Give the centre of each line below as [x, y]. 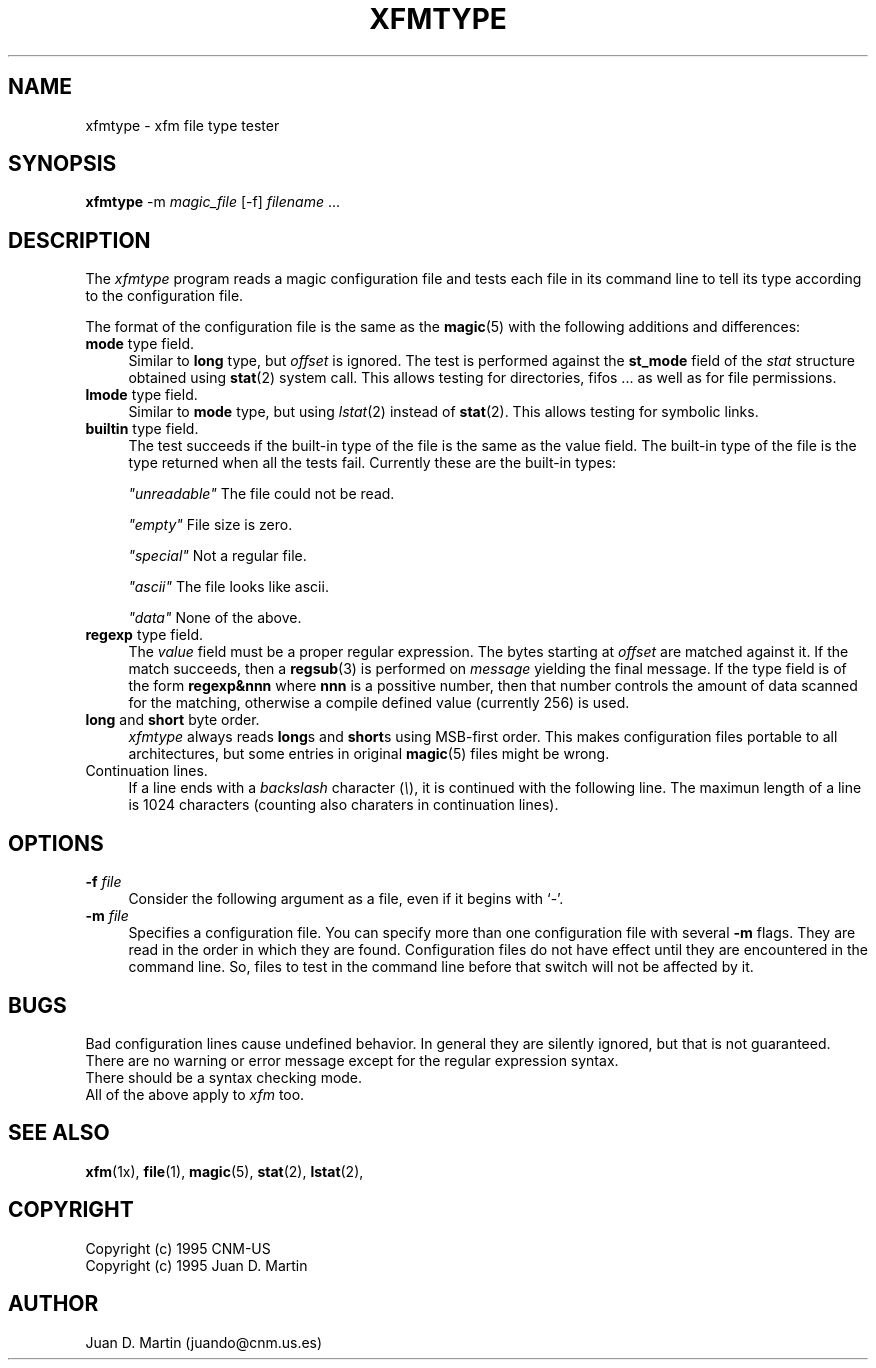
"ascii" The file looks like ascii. [228, 587]
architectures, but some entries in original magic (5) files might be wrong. [369, 754]
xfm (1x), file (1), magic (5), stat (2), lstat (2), [224, 1171]
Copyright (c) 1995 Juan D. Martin [196, 1265]
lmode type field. [141, 395]
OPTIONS [56, 843]
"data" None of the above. [215, 618]
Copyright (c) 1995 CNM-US [178, 1248]
